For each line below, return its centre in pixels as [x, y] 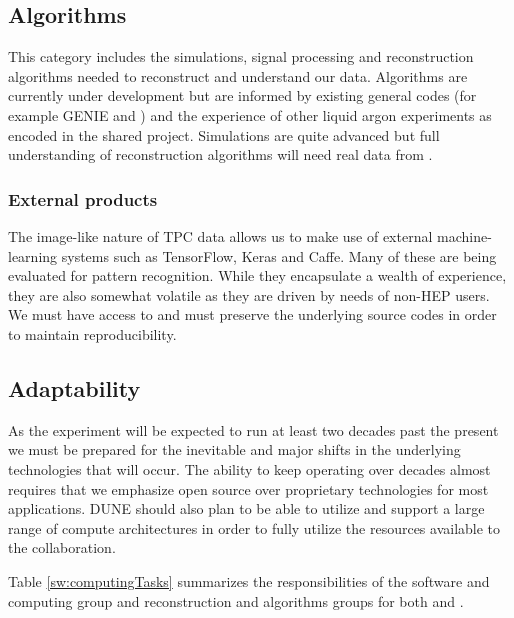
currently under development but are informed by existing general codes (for [242, 95]
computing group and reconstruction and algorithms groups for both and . [236, 600]
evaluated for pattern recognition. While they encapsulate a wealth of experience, [257, 275]
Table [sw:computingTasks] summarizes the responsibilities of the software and [249, 580]
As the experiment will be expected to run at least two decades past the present [253, 429]
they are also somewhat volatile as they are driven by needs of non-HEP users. [249, 294]
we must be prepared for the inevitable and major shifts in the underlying [234, 449]
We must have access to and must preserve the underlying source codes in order [252, 314]
